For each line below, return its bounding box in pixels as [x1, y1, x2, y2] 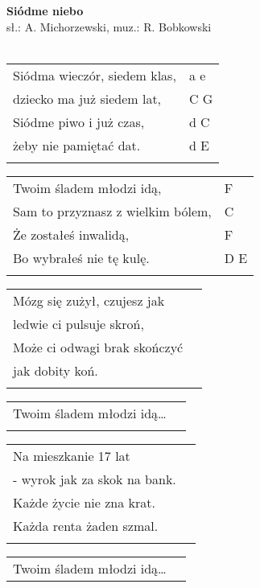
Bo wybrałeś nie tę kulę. [13, 248, 150, 267]
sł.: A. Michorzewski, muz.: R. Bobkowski [6, 18, 212, 35]
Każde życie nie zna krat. [13, 492, 155, 512]
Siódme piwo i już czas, [13, 112, 145, 131]
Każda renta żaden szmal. [13, 516, 159, 535]
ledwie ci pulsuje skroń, [13, 314, 144, 333]
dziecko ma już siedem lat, [13, 88, 162, 108]
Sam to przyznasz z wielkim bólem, [13, 201, 212, 220]
